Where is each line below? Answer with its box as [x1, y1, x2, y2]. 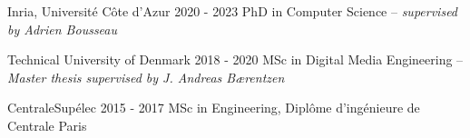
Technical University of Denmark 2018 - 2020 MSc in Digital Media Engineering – [7, 50, 464, 69]
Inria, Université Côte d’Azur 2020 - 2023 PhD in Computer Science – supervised [7, 2, 458, 20]
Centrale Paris [7, 115, 87, 134]
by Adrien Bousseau [7, 19, 118, 38]
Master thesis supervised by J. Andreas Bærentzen [7, 67, 285, 86]
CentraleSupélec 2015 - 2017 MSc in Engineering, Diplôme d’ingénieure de [7, 98, 420, 117]
